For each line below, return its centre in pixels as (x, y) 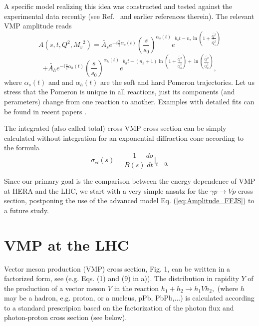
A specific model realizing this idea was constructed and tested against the (118, 6)
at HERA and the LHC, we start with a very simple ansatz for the (106, 190)
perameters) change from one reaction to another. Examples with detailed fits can (129, 101)
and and (61, 82)
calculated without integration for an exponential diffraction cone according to (124, 138)
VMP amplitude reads (38, 26)
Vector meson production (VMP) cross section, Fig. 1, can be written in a (117, 268)
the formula (22, 148)
